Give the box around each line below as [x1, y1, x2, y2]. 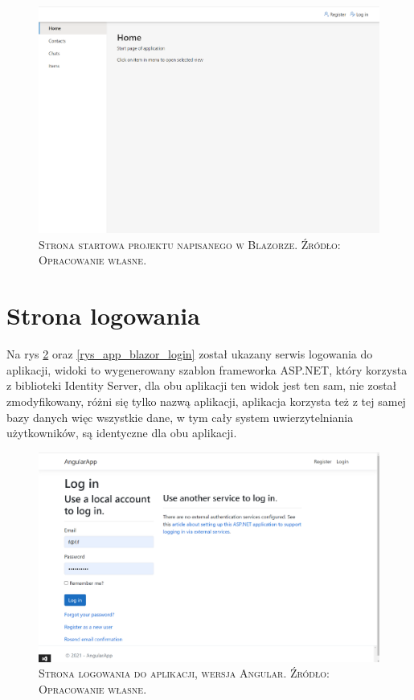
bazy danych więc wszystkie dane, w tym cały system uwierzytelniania [6, 408, 354, 425]
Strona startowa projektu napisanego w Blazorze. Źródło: [39, 235, 341, 252]
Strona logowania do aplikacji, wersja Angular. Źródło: [39, 665, 330, 682]
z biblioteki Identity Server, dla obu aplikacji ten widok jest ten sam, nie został [6, 377, 397, 394]
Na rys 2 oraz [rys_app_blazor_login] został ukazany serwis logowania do [6, 346, 373, 362]
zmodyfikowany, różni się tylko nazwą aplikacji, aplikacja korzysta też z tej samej [6, 392, 406, 409]
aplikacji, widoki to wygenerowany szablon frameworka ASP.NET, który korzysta [6, 361, 408, 378]
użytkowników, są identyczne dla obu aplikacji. [6, 424, 237, 441]
